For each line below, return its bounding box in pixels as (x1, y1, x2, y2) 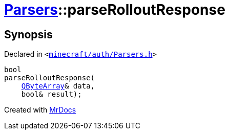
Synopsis (4, 28, 53, 41)
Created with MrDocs (4, 105, 76, 115)
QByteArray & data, (21, 82, 95, 91)
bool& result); (21, 90, 82, 99)
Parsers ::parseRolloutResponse (4, 1, 225, 18)
